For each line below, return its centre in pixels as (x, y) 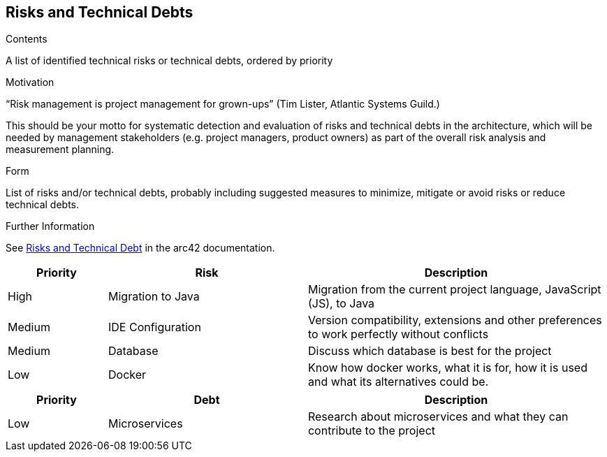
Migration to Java (154, 297)
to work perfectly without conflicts (398, 334)
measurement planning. (60, 150)
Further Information (50, 226)
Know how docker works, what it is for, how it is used (447, 368)
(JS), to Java (341, 304)
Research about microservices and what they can (438, 417)
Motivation (30, 82)
